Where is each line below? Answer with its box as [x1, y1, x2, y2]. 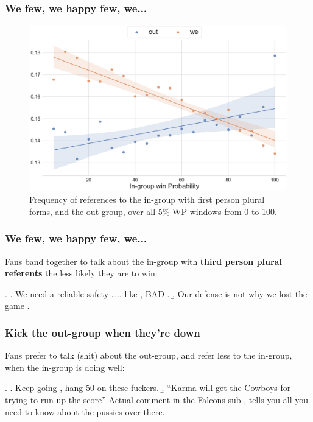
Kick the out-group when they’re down [5, 325, 200, 340]
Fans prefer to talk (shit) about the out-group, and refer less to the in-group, [5, 349, 292, 362]
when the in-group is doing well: [5, 360, 125, 373]
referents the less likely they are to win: [5, 267, 158, 280]
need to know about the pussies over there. [5, 405, 165, 418]
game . [5, 299, 30, 312]
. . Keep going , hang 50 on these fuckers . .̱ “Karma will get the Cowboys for [5, 381, 291, 394]
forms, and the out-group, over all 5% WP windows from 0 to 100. [29, 205, 277, 217]
